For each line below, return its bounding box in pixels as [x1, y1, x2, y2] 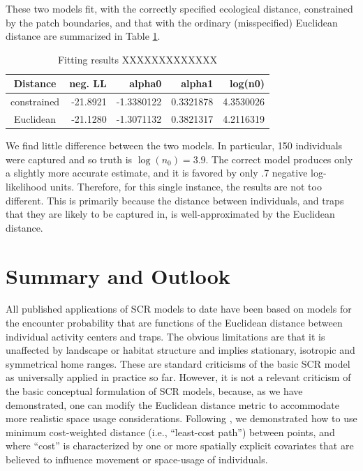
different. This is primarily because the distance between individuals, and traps [6, 193, 344, 207]
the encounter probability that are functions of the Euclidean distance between [6, 315, 343, 330]
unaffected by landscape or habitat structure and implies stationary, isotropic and [6, 343, 355, 357]
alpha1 [181, 76, 214, 91]
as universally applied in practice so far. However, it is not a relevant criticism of [6, 370, 351, 384]
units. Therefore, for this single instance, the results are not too [50, 179, 322, 193]
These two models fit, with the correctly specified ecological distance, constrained [6, 1, 353, 15]
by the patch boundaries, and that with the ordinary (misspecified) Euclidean [6, 15, 338, 29]
